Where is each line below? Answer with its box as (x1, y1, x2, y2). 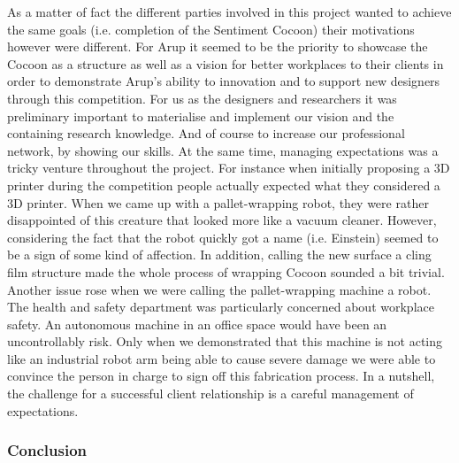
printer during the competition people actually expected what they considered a (7, 175, 440, 194)
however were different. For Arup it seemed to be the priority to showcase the (7, 37, 428, 56)
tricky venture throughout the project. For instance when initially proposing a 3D (7, 158, 450, 177)
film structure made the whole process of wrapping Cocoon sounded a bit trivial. (7, 262, 445, 281)
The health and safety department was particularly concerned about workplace (7, 297, 434, 316)
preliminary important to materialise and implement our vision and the (7, 106, 394, 125)
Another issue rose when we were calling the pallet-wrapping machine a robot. (7, 280, 432, 298)
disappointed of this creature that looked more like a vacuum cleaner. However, (7, 211, 437, 229)
